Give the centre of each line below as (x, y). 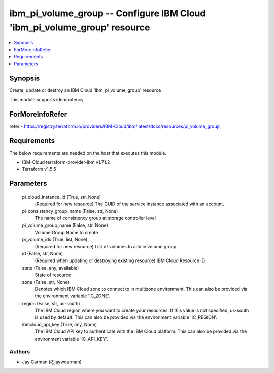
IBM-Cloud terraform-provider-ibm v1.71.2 (66, 162)
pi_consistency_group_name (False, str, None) (70, 211)
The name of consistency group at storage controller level (95, 218)
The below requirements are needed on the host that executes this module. (88, 153)
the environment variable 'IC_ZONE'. (72, 296)
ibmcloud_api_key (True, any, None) (60, 324)
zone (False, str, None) (46, 282)
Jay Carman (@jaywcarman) (52, 362)
